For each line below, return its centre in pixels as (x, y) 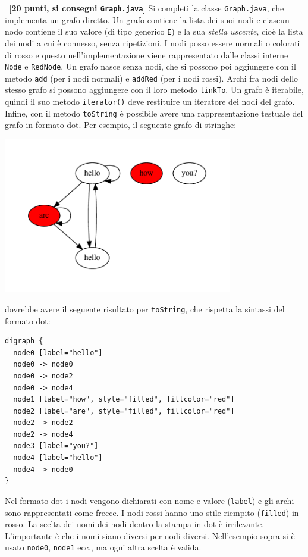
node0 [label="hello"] (58, 353)
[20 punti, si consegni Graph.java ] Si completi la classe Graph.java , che (147, 8)
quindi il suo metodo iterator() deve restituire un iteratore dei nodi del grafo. (150, 101)
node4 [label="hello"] (58, 458)
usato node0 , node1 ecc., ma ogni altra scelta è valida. (103, 547)
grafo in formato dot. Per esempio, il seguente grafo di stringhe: (121, 125)
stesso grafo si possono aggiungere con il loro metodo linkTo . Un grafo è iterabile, (154, 90)
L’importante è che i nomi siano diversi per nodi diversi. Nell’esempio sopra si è (150, 535)
